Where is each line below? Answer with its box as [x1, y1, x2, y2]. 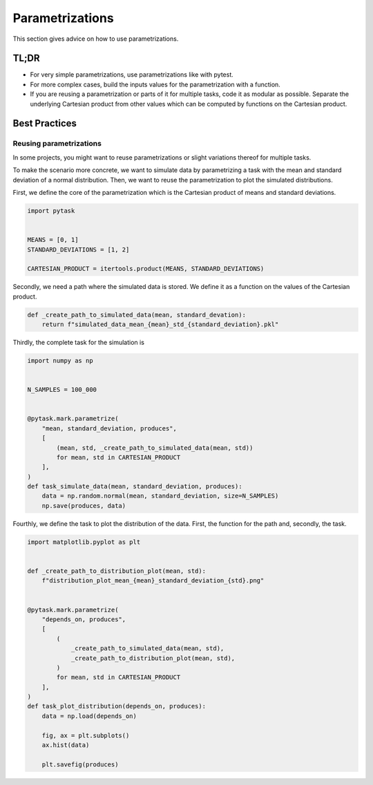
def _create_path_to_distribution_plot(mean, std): [27, 567, 207, 575]
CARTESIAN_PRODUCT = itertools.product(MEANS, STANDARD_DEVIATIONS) [27, 265, 265, 273]
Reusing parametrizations [12, 139, 102, 149]
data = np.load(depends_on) [41, 712, 137, 720]
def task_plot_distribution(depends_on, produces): [27, 702, 207, 710]
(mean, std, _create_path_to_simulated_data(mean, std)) [56, 444, 254, 452]
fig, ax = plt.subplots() [41, 731, 130, 739]
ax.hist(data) [41, 741, 90, 749]
